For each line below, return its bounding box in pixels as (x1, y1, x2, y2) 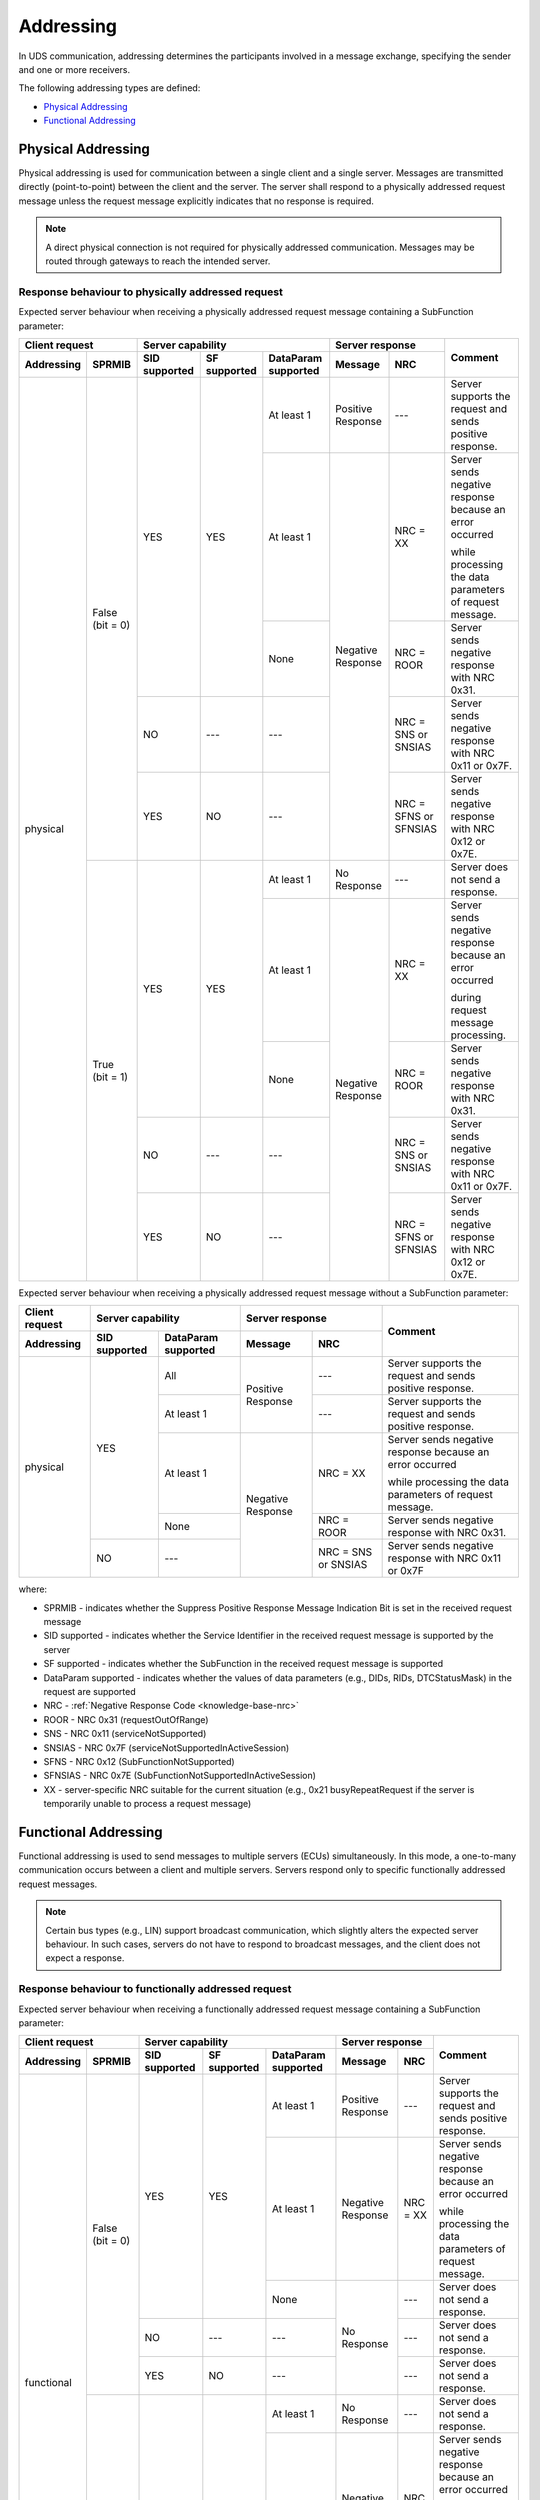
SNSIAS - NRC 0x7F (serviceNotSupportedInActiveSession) (43, 1741, 290, 1754)
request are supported (43, 1686, 136, 1698)
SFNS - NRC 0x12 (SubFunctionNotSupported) (43, 1755, 235, 1767)
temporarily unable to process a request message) (43, 1798, 252, 1810)
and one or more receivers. (18, 63, 131, 75)
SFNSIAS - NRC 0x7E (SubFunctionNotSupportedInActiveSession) (43, 1770, 317, 1782)
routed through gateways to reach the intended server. (45, 255, 271, 267)
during (450, 990, 482, 1004)
